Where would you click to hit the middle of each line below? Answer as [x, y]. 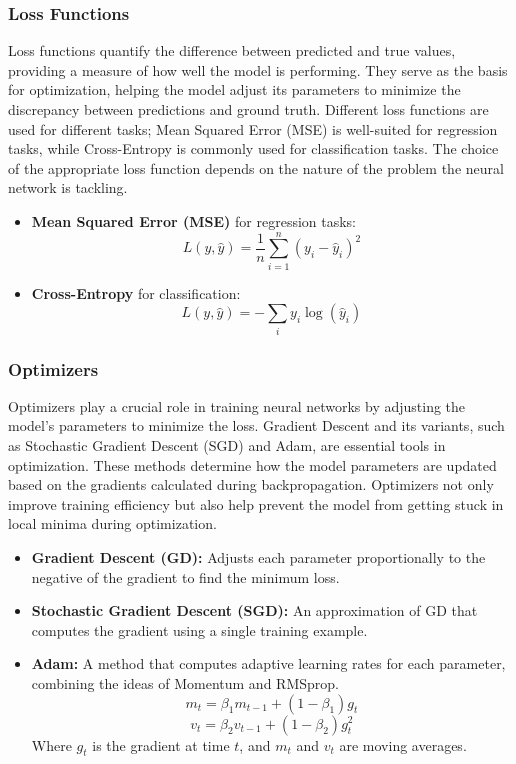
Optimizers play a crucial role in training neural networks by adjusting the [237, 405]
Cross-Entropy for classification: [136, 292]
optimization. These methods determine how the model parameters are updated [252, 464]
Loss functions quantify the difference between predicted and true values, [232, 50]
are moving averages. [403, 744]
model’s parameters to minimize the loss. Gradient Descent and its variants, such [256, 425]
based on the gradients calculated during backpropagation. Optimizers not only [251, 484]
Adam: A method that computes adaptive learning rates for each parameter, [268, 663]
